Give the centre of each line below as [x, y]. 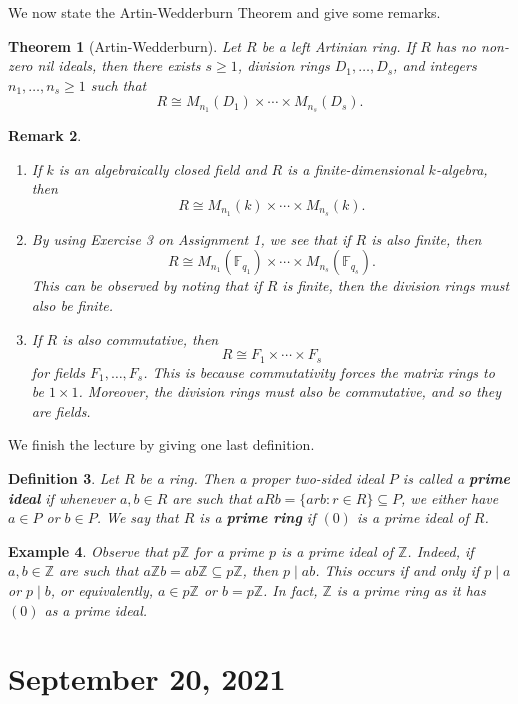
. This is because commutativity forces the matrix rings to [319, 371]
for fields [58, 371]
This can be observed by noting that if [146, 285]
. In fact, [290, 590]
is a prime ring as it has [411, 590]
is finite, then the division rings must [396, 285]
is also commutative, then [140, 338]
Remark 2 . [45, 135]
